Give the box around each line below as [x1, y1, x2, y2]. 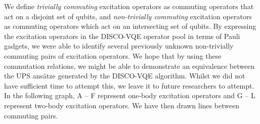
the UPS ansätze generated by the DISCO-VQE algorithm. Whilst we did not [4, 70, 245, 81]
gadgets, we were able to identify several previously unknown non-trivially [4, 40, 234, 51]
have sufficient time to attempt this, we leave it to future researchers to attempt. [4, 80, 254, 91]
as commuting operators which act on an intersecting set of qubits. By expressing [4, 21, 256, 31]
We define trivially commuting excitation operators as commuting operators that [4, 1, 254, 11]
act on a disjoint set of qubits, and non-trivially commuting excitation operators [4, 11, 252, 21]
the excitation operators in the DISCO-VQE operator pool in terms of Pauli [4, 30, 240, 41]
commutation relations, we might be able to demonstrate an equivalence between [4, 60, 255, 71]
